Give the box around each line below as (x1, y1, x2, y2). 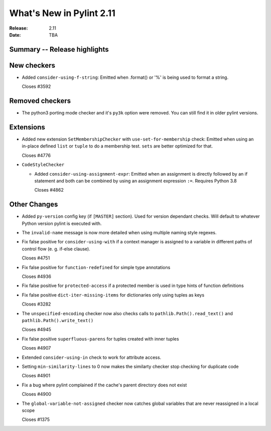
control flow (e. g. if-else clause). (22, 246, 90, 252)
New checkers (9, 61, 55, 70)
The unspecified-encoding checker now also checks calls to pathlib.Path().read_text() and (22, 310, 233, 316)
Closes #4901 (22, 373, 51, 379)
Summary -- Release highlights (9, 45, 109, 54)
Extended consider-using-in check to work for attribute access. (22, 354, 162, 360)
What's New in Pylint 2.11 (9, 8, 115, 19)
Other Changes (9, 200, 58, 209)
